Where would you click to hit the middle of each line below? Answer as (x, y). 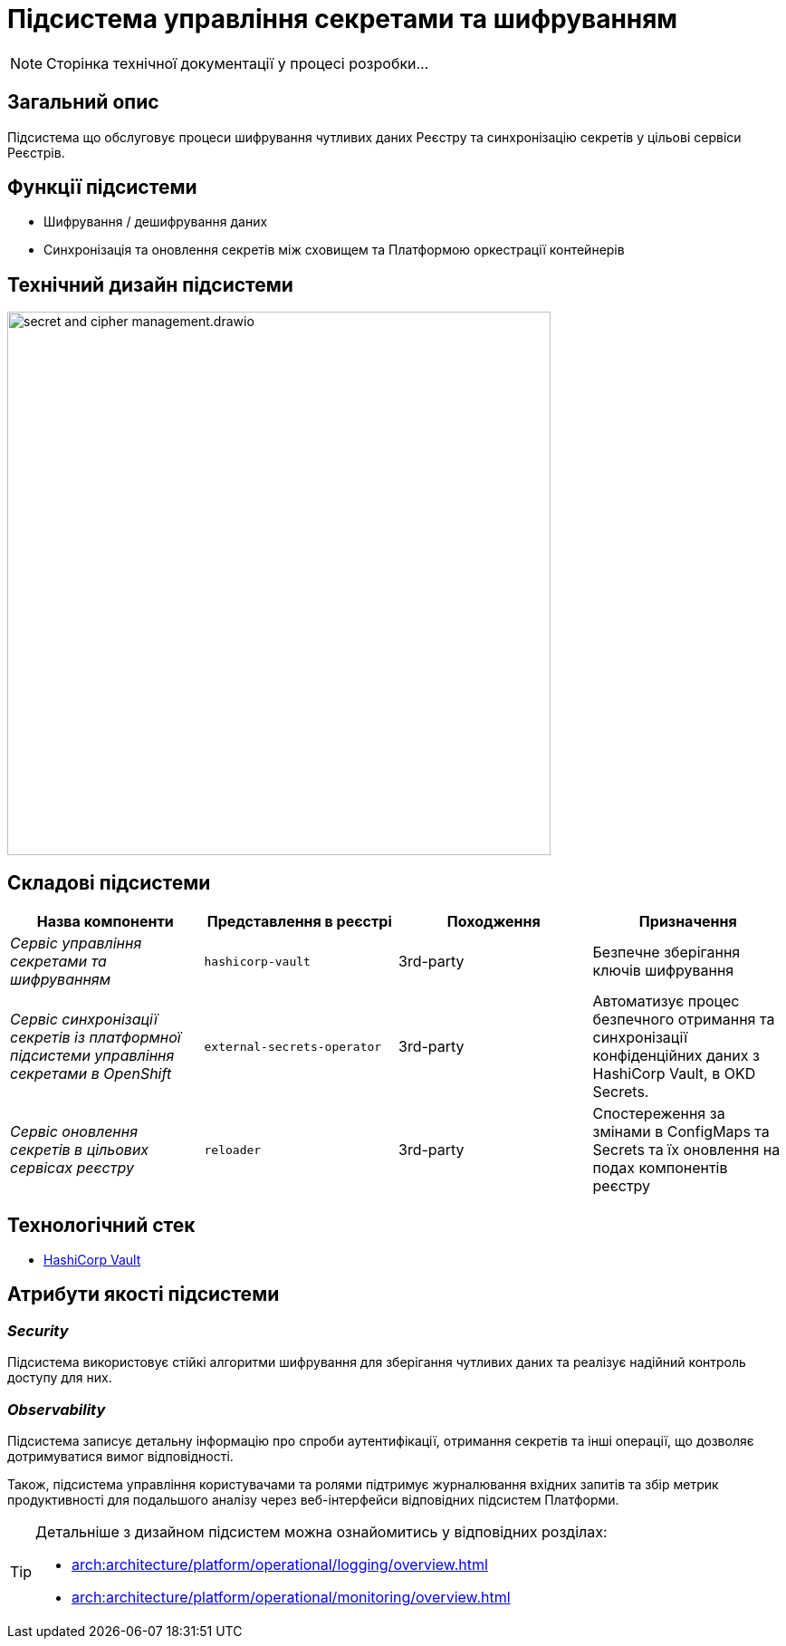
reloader (233, 1150)
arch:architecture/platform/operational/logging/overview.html (280, 1564)
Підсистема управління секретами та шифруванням (343, 19)
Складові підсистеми (109, 882)
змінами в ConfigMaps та (681, 1132)
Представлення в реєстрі (299, 922)
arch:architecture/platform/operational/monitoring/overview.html (291, 1597)
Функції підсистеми (102, 188)
